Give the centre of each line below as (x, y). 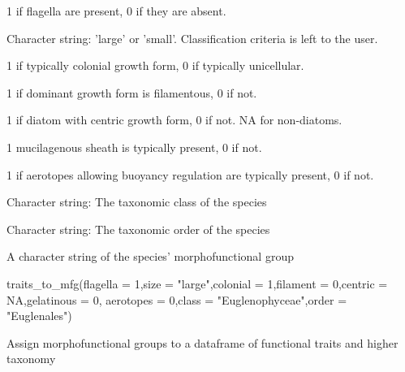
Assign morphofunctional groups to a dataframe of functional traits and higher (202, 342)
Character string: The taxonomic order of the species (138, 229)
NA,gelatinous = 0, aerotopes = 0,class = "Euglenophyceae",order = (177, 299)
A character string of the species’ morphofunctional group (150, 256)
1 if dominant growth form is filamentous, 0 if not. (132, 92)
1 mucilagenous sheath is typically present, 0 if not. (134, 147)
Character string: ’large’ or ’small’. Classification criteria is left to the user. (192, 38)
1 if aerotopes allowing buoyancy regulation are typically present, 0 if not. (190, 174)
